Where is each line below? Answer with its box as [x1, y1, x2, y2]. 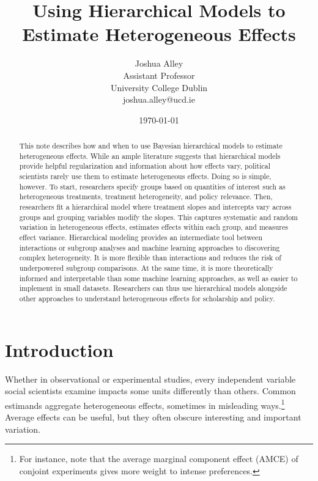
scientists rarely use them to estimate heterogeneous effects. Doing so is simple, [19, 171, 272, 182]
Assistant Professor [123, 68, 195, 81]
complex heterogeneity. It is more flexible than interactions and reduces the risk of [19, 252, 281, 263]
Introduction [5, 337, 114, 362]
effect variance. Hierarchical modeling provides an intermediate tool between [19, 232, 263, 242]
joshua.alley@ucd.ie [123, 93, 195, 106]
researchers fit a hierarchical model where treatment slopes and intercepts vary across [19, 202, 292, 212]
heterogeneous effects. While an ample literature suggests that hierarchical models [19, 150, 281, 161]
